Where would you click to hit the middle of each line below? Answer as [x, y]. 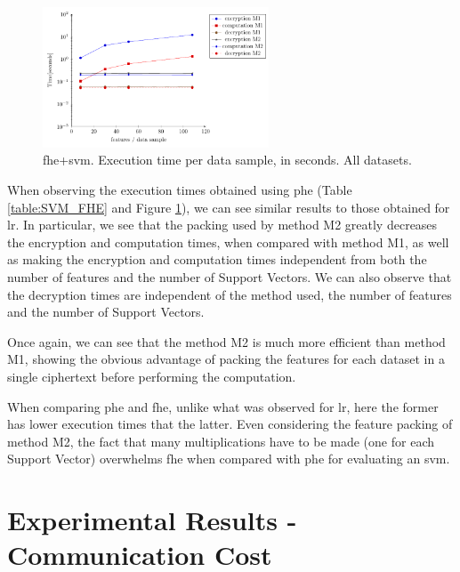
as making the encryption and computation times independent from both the [217, 259]
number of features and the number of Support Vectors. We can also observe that [230, 277]
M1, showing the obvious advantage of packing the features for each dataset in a [226, 359]
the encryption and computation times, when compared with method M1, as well [228, 242]
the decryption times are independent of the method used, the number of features [230, 294]
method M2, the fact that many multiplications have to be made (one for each [221, 441]
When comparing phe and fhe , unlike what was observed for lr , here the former [223, 406]
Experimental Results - [152, 520]
